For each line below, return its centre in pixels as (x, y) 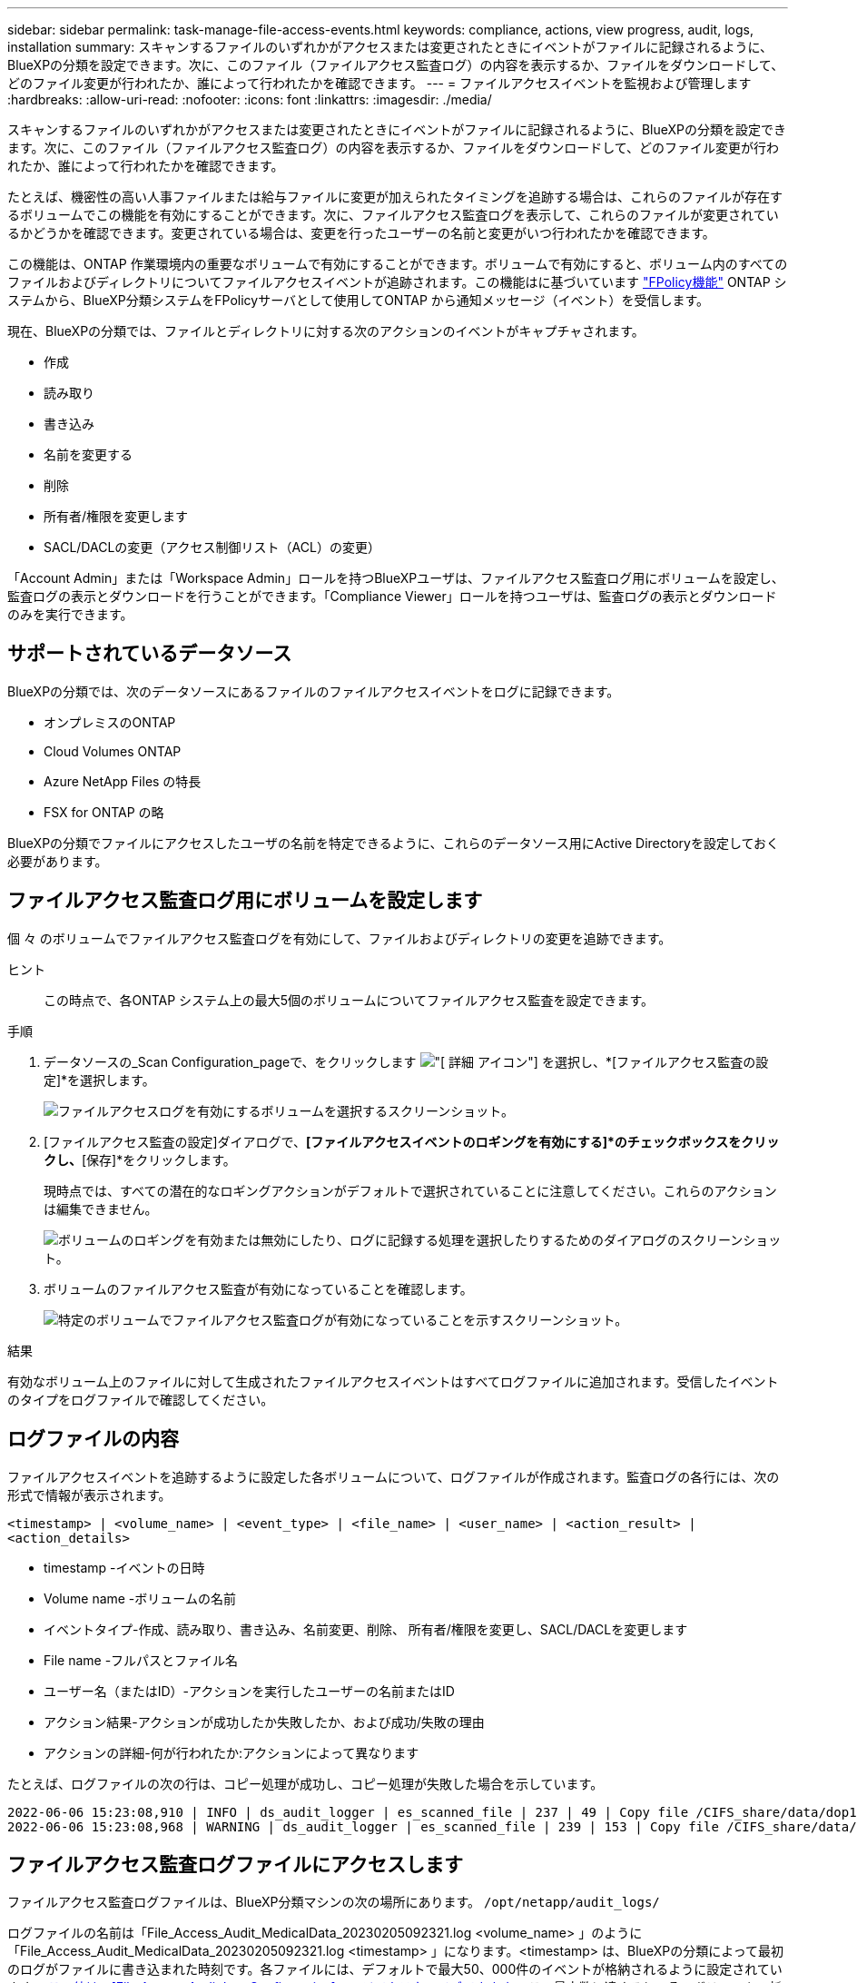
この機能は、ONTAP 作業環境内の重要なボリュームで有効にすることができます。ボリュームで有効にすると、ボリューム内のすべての (398, 264)
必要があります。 (58, 861)
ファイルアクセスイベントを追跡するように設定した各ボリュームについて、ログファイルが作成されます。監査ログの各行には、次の (394, 1476)
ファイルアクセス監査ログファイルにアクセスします (235, 1864)
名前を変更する (88, 454)
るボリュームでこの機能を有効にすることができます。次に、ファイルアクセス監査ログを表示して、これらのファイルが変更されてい (393, 215)
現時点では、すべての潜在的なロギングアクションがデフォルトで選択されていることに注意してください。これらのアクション (410, 1190)
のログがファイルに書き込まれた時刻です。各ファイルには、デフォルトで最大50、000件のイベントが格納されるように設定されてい (395, 1969)
